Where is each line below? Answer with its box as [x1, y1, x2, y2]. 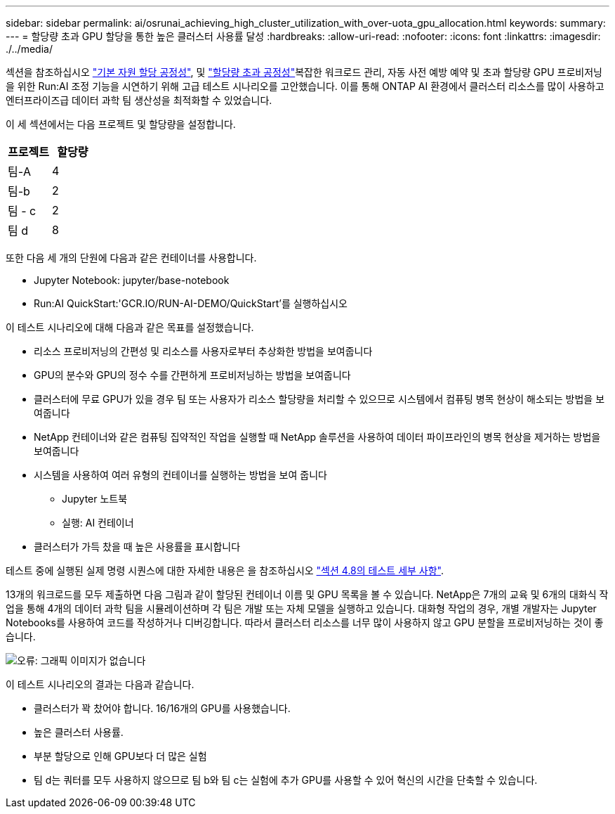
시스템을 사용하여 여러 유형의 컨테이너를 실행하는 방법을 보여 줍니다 [34, 469, 327, 481]
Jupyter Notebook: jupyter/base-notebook [34, 274, 230, 286]
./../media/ [6, 43, 53, 55]
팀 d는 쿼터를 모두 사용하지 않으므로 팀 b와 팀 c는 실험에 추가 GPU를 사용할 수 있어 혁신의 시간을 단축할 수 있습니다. [34, 774, 538, 786]
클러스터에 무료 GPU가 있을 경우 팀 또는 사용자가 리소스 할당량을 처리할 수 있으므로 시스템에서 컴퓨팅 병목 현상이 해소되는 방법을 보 [34, 393, 605, 405]
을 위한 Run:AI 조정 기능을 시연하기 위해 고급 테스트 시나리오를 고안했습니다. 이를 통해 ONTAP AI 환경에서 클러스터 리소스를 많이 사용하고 [6, 80, 604, 92]
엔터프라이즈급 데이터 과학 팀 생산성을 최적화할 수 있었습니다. [6, 94, 272, 106]
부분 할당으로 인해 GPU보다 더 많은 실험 [34, 750, 207, 762]
